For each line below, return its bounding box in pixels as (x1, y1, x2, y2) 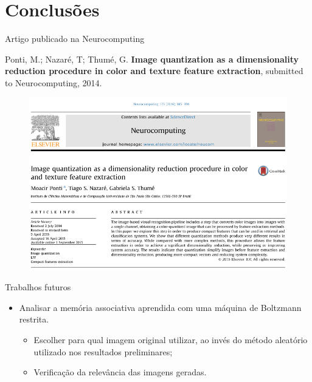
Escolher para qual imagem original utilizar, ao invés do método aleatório (33, 333, 308, 346)
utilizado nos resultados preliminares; (33, 345, 173, 358)
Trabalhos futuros (5, 281, 71, 293)
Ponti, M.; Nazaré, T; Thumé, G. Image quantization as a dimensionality (5, 52, 299, 65)
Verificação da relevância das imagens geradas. (33, 366, 207, 378)
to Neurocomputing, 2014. (5, 76, 102, 89)
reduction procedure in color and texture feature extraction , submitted (5, 64, 303, 77)
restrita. (19, 313, 49, 326)
